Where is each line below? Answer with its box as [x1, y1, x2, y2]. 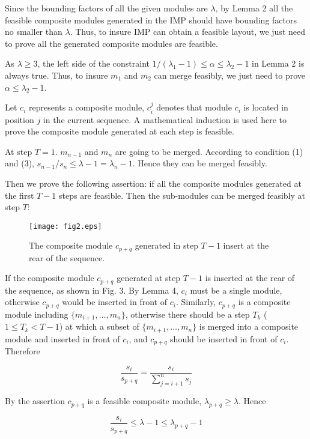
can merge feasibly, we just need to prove [154, 68, 306, 81]
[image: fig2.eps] [29, 222, 102, 231]
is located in [243, 101, 288, 114]
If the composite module [5, 271, 94, 284]
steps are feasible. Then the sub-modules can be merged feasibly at [58, 189, 305, 201]
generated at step [117, 271, 181, 284]
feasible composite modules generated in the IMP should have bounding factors [5, 13, 297, 26]
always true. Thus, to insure [5, 68, 108, 81]
